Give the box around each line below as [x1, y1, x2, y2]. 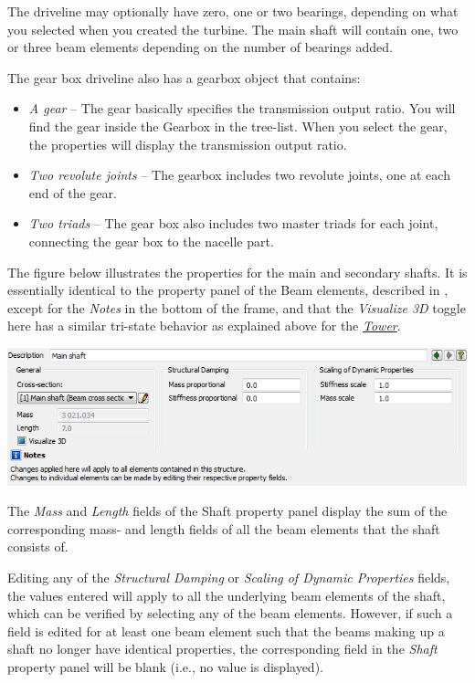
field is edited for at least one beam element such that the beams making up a [7, 621, 445, 640]
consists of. [7, 537, 69, 556]
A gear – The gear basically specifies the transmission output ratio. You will [28, 99, 456, 118]
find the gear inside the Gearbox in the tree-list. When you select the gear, [28, 116, 448, 135]
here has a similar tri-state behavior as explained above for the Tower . [7, 316, 401, 335]
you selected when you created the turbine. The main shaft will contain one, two [7, 19, 459, 38]
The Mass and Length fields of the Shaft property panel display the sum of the [7, 501, 448, 520]
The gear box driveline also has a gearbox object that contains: [7, 68, 361, 87]
